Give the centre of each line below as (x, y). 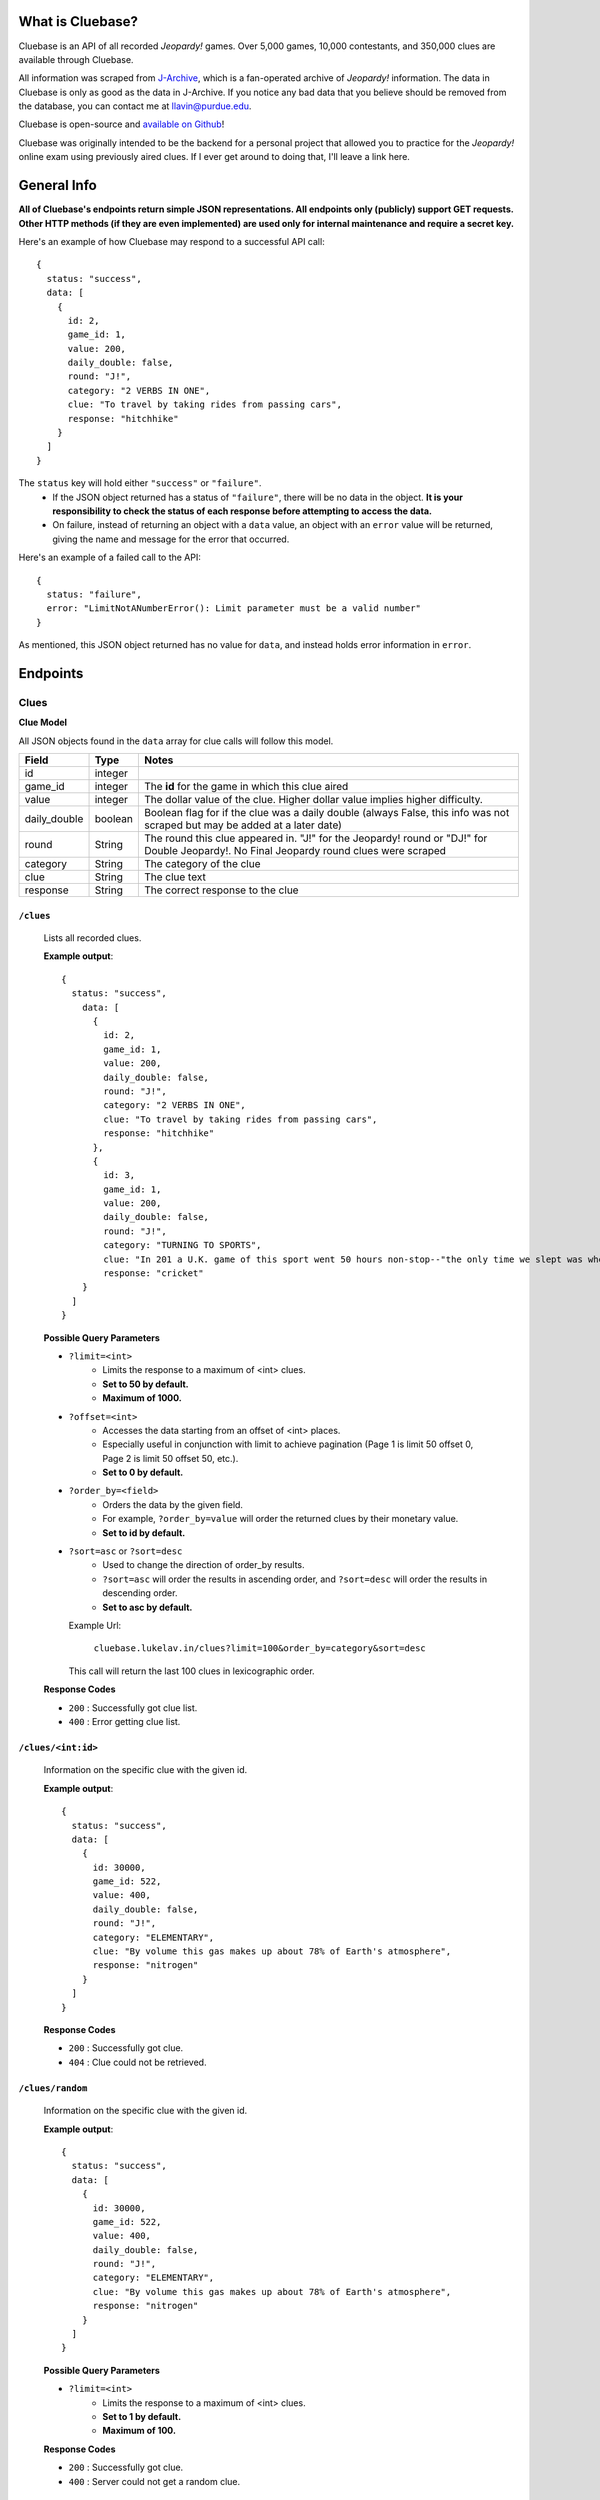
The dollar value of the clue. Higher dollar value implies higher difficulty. (313, 800)
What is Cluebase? (78, 21)
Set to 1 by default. (142, 2416)
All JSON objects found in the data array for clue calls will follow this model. (176, 741)
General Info (57, 185)
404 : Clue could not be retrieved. (137, 2062)
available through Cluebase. (76, 59)
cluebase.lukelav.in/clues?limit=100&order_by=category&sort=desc (260, 1648)
